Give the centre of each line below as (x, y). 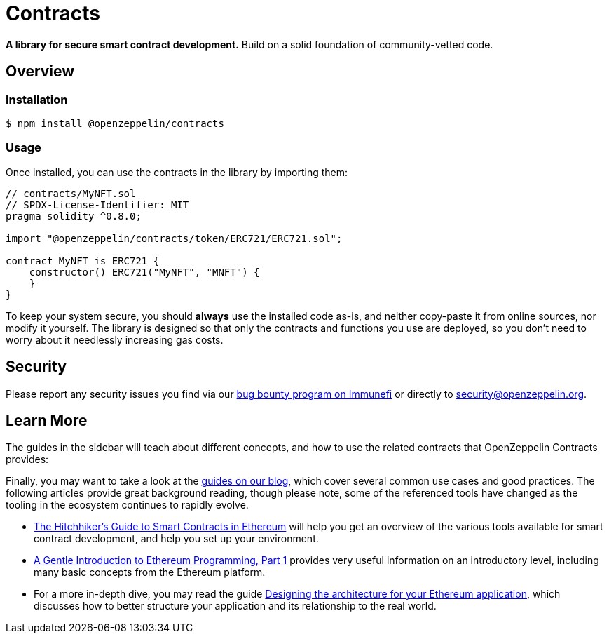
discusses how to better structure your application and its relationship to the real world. (235, 606)
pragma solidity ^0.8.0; (74, 216)
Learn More (47, 420)
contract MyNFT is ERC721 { (83, 261)
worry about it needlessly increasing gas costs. (115, 339)
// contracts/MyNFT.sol (71, 193)
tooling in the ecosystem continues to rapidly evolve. (127, 505)
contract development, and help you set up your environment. (176, 539)
